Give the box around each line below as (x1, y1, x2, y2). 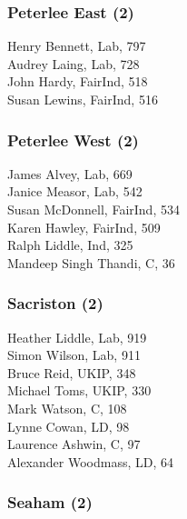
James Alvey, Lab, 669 (7, 164, 133, 183)
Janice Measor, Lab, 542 (7, 182, 143, 201)
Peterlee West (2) (7, 128, 139, 151)
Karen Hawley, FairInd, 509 (7, 217, 161, 236)
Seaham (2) (7, 491, 93, 514)
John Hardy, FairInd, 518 (7, 72, 148, 91)
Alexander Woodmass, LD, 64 (7, 452, 173, 471)
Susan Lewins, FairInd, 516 (7, 90, 158, 108)
